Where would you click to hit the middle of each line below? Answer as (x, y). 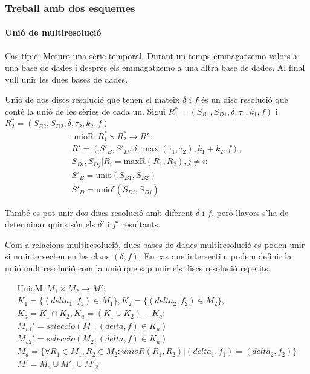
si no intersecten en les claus (57, 256)
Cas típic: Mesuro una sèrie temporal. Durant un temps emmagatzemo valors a (151, 55)
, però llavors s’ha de (250, 212)
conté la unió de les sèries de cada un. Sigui (85, 111)
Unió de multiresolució (53, 32)
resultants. (141, 224)
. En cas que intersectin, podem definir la (215, 256)
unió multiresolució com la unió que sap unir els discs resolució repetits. (138, 268)
